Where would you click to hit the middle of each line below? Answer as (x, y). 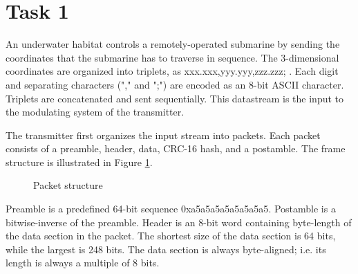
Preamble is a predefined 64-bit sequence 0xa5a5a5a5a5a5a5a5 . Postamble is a (171, 209)
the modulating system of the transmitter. (95, 112)
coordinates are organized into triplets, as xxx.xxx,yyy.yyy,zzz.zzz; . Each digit (172, 71)
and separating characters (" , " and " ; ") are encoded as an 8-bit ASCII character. (175, 84)
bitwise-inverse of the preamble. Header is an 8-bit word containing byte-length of (179, 222)
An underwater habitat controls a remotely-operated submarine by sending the (173, 44)
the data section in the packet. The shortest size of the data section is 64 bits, (171, 236)
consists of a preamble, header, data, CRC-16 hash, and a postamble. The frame (176, 148)
